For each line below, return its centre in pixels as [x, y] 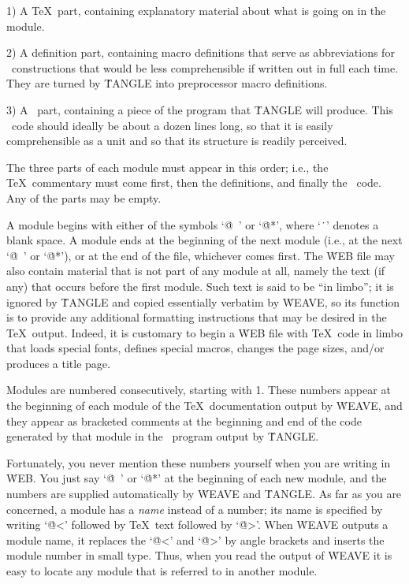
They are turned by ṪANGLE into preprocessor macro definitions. [167, 83]
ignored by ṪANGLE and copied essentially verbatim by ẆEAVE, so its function [203, 301]
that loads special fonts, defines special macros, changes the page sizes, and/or [195, 348]
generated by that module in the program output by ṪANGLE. [163, 436]
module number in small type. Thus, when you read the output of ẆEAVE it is [199, 555]
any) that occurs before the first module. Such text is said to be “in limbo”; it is [200, 286]
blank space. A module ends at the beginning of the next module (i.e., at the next [204, 240]
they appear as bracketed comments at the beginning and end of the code [184, 420]
